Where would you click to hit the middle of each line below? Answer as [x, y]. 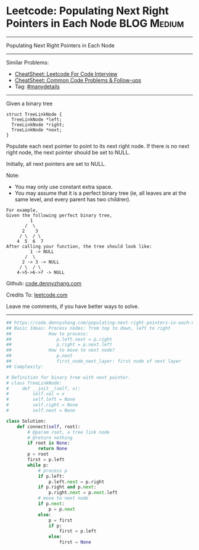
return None [52, 449]
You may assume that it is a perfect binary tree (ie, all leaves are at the [100, 193]
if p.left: [51, 476]
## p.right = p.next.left [59, 345]
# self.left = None [41, 400]
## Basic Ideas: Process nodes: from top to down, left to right [88, 328]
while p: [38, 465]
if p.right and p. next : [67, 487]
